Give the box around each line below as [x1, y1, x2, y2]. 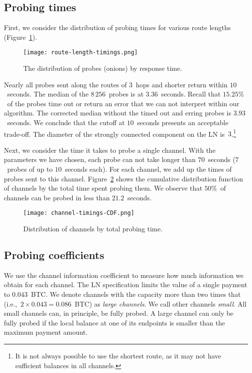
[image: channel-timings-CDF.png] [23, 210, 135, 217]
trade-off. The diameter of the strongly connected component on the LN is [4, 129, 225, 139]
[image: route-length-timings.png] [23, 49, 138, 56]
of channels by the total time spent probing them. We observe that [4, 183, 203, 193]
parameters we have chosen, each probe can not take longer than [4, 154, 196, 164]
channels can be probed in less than [4, 192, 110, 202]
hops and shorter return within [136, 79, 228, 89]
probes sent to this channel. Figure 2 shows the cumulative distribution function [4, 173, 243, 183]
